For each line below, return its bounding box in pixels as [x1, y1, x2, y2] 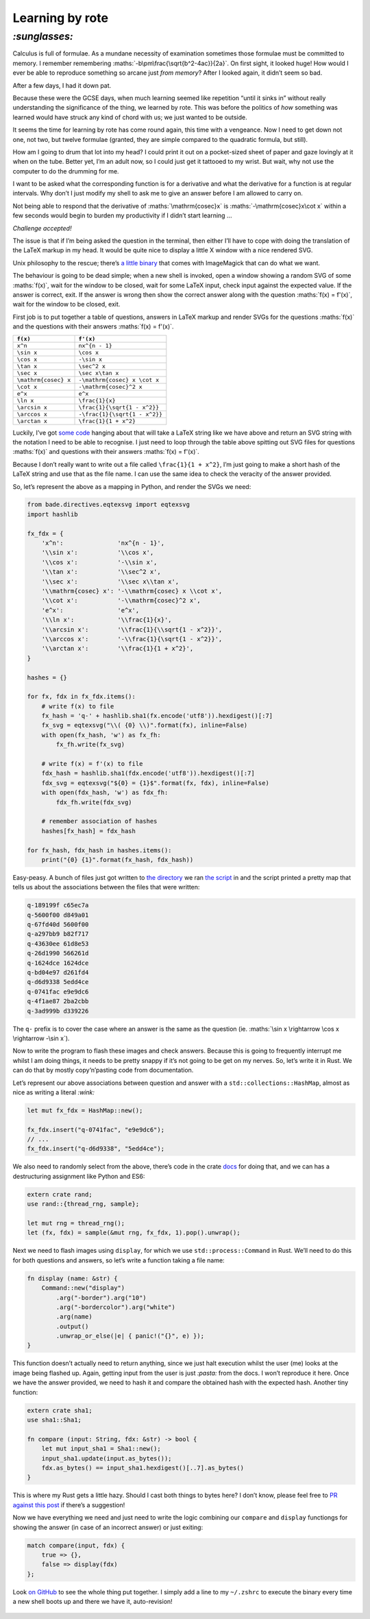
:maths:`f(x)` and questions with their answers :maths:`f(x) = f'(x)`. [12, 448, 200, 456]
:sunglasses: [12, 30, 73, 43]
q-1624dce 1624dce [27, 959, 89, 967]
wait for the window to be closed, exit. [12, 300, 121, 309]
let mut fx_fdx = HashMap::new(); [27, 1106, 143, 1114]
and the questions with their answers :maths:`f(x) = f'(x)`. [12, 322, 174, 331]
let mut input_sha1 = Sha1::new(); [41, 1445, 161, 1453]
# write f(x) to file [41, 702, 114, 710]
